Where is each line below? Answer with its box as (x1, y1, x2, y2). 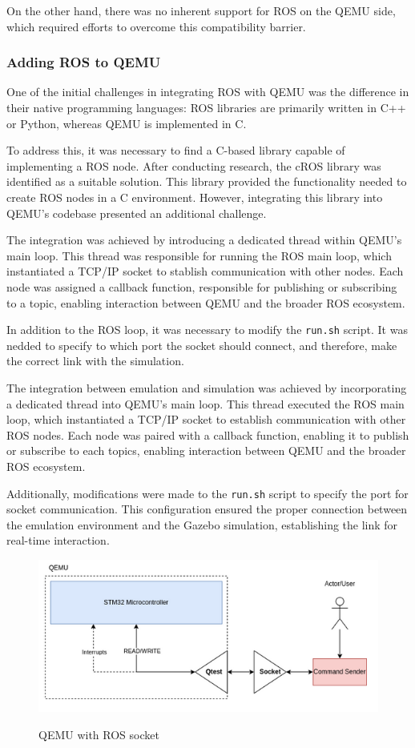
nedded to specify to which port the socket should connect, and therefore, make (6, 336, 397, 353)
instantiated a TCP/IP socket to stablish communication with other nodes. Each (6, 263, 404, 279)
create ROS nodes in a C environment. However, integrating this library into (6, 188, 383, 205)
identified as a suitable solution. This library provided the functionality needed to (6, 173, 407, 190)
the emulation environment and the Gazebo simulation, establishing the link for (6, 516, 398, 533)
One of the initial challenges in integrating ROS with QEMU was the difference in (6, 83, 409, 100)
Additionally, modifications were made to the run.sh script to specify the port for (6, 485, 409, 501)
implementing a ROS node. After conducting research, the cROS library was (6, 157, 381, 174)
